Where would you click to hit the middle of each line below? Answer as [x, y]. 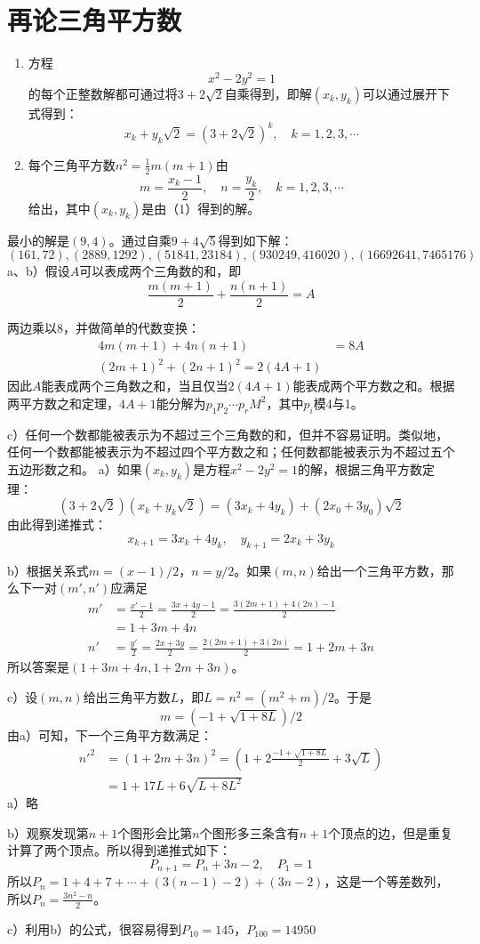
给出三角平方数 [127, 696]
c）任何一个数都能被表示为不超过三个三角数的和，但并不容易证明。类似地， [228, 434]
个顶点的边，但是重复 [391, 832]
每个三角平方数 [72, 164]
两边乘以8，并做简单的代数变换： [104, 328]
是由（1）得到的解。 [201, 208]
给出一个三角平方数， [379, 570]
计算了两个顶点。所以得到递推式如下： [119, 850]
